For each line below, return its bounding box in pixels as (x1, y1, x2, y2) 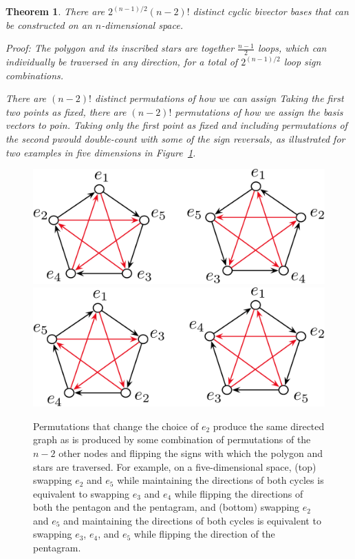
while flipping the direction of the (133, 527, 275, 541)
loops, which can (257, 41, 327, 55)
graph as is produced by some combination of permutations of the (33, 432, 311, 447)
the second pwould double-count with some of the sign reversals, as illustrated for (6, 131, 345, 145)
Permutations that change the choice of (33, 418, 199, 433)
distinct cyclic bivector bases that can (193, 4, 349, 18)
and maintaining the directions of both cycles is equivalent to (63, 513, 321, 527)
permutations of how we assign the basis (175, 104, 343, 119)
